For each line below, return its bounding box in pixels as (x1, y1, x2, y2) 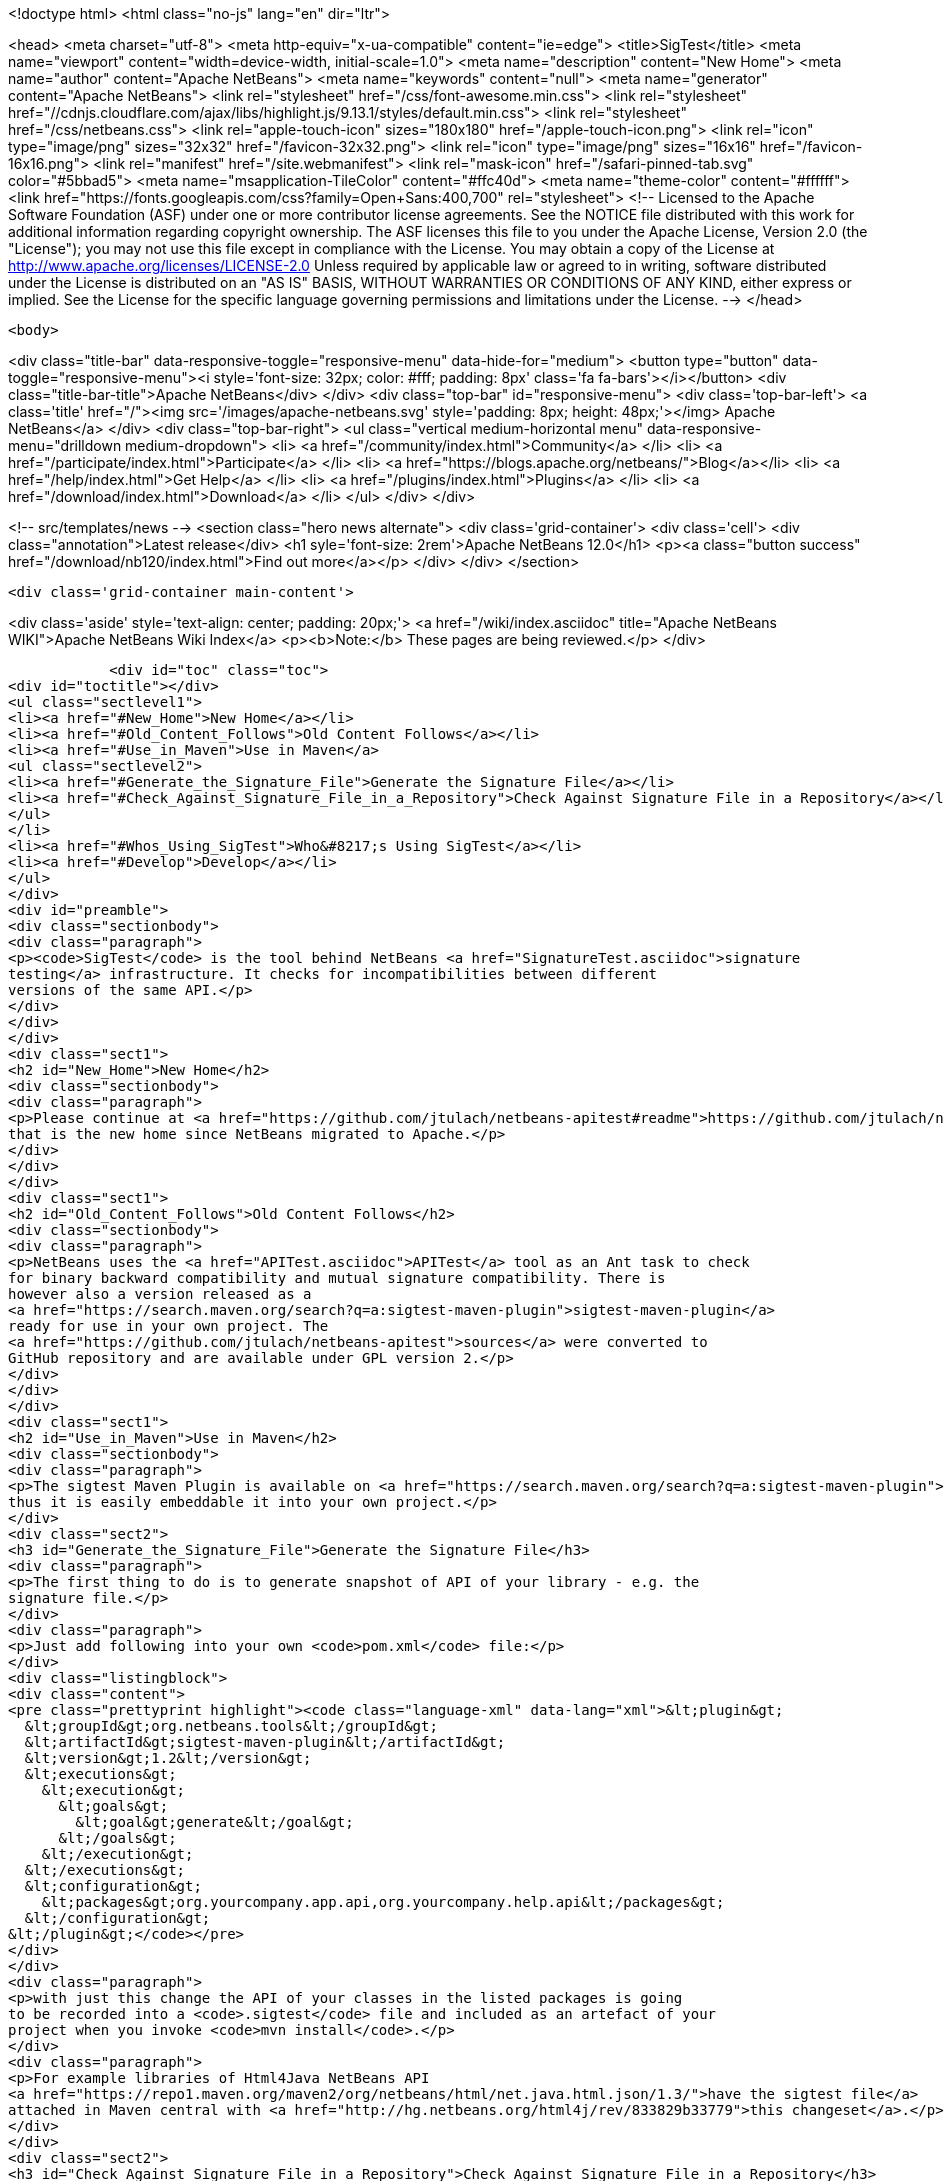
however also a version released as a (8, 1286, 312, 1302)
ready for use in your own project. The (8, 1318, 329, 1334)
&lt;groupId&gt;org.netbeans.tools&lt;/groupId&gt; (24, 1718, 438, 1734)
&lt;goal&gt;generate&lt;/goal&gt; (75, 1814, 354, 1830)
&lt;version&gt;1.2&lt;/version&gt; (24, 1750, 312, 1766)
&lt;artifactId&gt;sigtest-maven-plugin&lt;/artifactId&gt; (24, 1734, 506, 1750)
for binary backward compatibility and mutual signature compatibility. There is (8, 1270, 666, 1286)
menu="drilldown (8, 437, 122, 454)
